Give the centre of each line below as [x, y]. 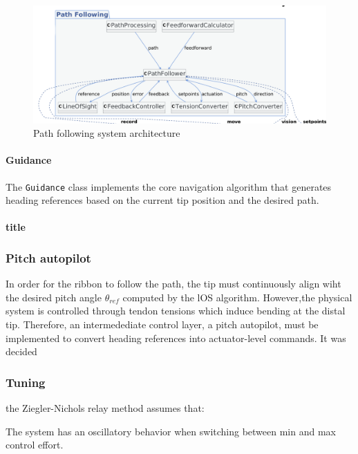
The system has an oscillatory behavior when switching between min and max [171, 431]
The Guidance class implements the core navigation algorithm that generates [169, 186]
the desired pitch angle [54, 297]
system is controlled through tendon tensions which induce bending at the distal [176, 311]
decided [21, 351]
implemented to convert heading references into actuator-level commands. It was [176, 338]
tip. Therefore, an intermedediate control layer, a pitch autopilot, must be [162, 324]
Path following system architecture [107, 133]
